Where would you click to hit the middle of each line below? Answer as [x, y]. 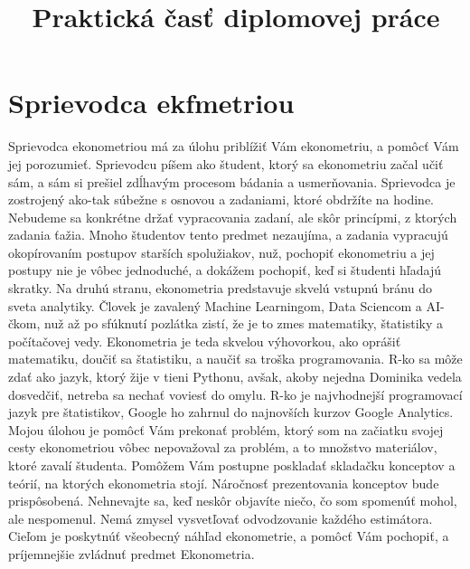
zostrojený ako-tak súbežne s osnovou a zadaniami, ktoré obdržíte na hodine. [221, 199]
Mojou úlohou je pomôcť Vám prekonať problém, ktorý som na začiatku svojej [226, 429]
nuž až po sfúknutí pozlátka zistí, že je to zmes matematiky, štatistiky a [244, 323]
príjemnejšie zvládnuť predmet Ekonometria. [132, 553]
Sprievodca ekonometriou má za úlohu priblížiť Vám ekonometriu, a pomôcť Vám [234, 146]
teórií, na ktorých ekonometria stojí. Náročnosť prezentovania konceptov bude [224, 483]
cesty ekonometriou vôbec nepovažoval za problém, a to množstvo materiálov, [223, 447]
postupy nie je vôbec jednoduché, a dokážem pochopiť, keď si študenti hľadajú [225, 270]
